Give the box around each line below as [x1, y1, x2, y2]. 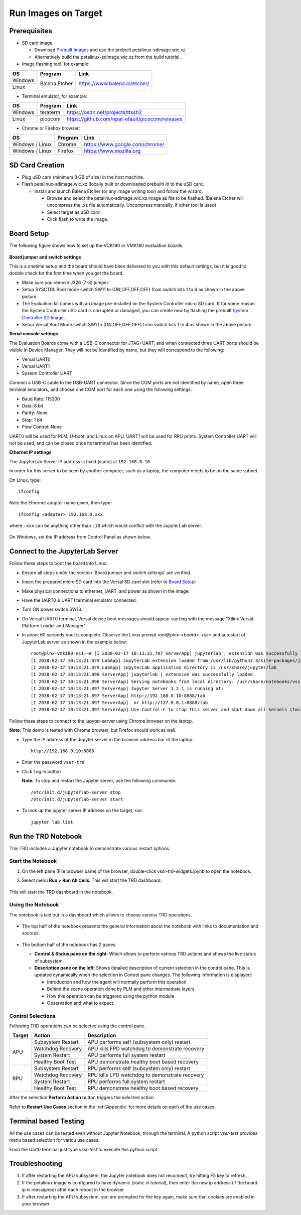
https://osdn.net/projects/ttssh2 [67, 109, 142, 116]
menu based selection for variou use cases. [9, 1137, 100, 1143]
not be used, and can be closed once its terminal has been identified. [9, 440, 153, 446]
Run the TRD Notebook [9, 832, 82, 841]
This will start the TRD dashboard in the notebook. [9, 889, 113, 895]
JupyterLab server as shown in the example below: [22, 639, 127, 645]
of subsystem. [34, 958, 64, 964]
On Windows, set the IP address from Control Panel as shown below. [9, 534, 152, 540]
